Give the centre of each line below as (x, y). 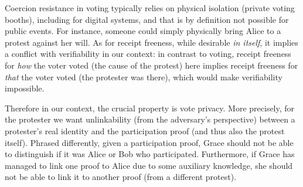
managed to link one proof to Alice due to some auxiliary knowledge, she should (149, 165)
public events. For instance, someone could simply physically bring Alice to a (143, 31)
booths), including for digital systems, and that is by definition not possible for (147, 19)
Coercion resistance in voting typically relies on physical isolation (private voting (150, 8)
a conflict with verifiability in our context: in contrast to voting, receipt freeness (148, 54)
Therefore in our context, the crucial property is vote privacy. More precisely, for (150, 108)
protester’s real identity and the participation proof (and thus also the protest (145, 130)
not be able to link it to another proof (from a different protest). (121, 177)
